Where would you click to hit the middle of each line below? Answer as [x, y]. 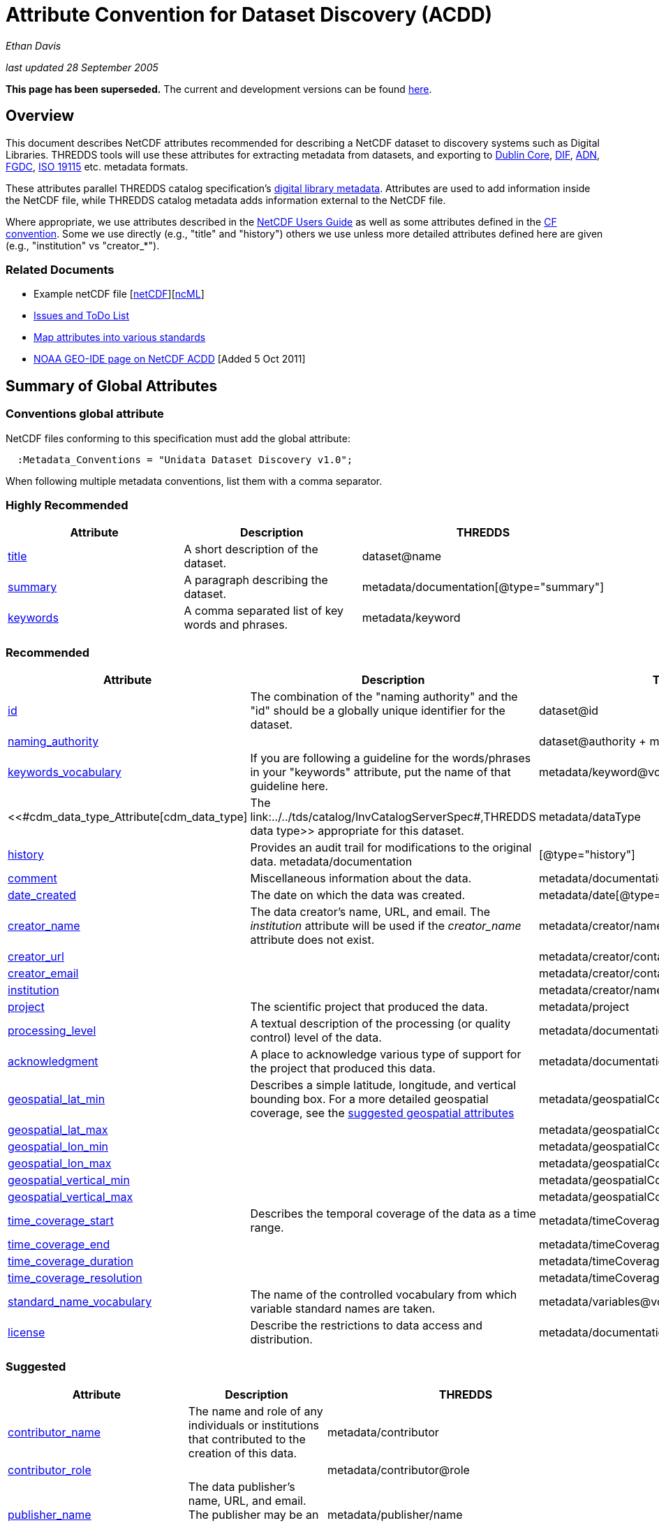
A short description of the [251, 549]
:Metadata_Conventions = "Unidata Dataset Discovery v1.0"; [185, 459]
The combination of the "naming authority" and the [384, 697]
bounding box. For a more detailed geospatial [369, 1099]
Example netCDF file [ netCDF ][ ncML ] [119, 294]
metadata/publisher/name [395, 1514]
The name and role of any [256, 1411]
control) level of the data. [316, 1038]
